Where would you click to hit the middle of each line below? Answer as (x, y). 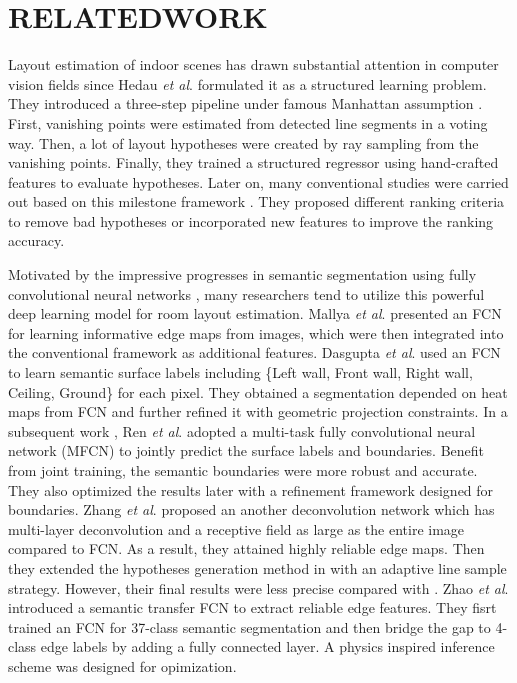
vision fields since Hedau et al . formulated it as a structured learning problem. (247, 83)
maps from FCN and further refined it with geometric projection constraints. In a (258, 411)
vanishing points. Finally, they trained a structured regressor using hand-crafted (253, 162)
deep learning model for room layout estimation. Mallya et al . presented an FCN (255, 313)
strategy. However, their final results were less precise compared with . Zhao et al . (258, 587)
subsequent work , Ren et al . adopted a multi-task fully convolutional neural (242, 430)
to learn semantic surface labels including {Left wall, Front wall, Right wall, (240, 372)
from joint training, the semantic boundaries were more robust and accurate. (243, 470)
